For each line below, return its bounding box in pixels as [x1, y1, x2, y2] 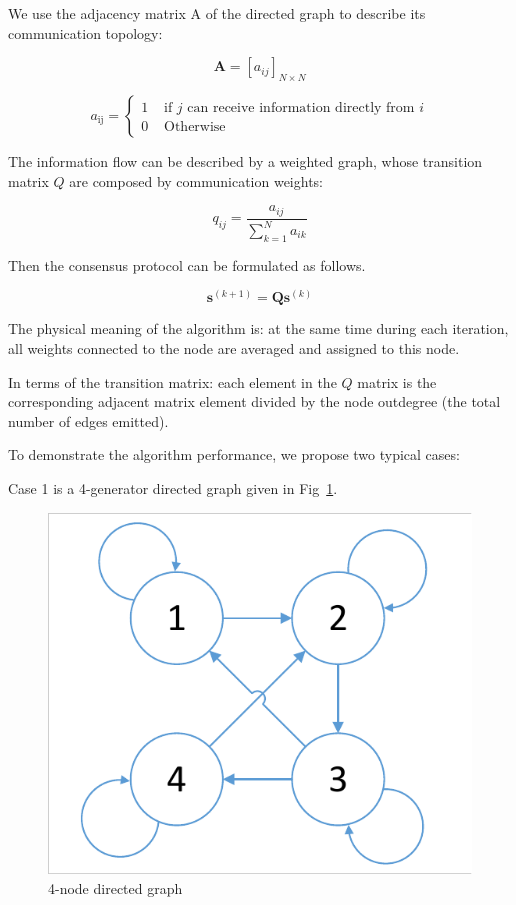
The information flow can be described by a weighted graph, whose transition [8, 150, 483, 171]
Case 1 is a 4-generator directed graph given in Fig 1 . [8, 477, 338, 498]
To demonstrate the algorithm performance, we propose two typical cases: [8, 444, 460, 465]
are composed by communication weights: [69, 170, 324, 191]
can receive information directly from [187, 100, 415, 115]
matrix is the [357, 371, 437, 392]
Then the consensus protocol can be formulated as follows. [8, 254, 366, 275]
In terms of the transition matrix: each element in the [8, 371, 337, 392]
